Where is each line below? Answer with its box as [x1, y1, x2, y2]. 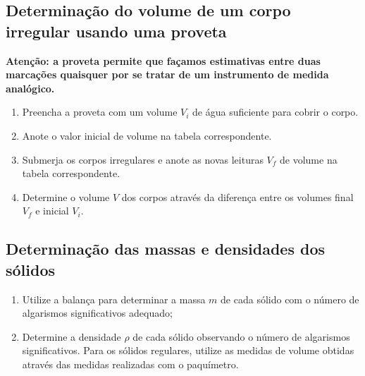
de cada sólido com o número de [221, 291, 359, 306]
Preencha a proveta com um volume [22, 104, 178, 119]
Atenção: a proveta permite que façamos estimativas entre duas [6, 53, 321, 68]
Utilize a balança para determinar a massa [22, 291, 206, 306]
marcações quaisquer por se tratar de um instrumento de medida [6, 67, 329, 82]
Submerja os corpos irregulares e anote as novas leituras [22, 152, 264, 166]
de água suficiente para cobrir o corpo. [192, 104, 359, 119]
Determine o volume [22, 189, 110, 204]
